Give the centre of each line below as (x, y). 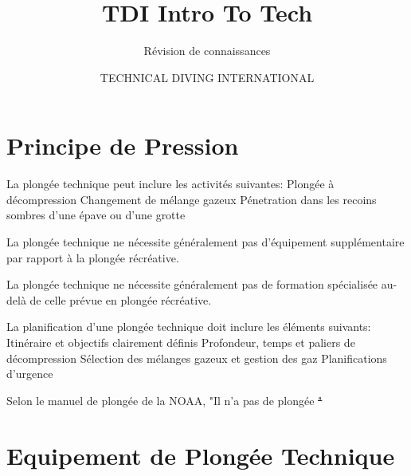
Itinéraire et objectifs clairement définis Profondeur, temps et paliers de (181, 342)
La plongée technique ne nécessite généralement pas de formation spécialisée (192, 284)
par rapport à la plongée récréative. (93, 257)
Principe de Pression (123, 146)
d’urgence (30, 374)
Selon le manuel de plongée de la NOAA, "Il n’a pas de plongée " (164, 400)
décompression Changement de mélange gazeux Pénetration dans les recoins (192, 199)
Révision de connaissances (207, 51)
